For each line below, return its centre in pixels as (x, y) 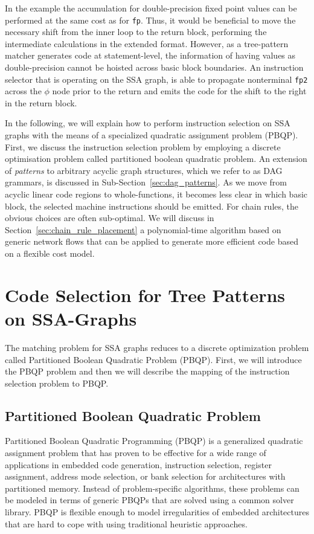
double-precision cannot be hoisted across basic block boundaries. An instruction (154, 67)
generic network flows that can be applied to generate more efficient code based (152, 241)
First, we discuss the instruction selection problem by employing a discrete (143, 146)
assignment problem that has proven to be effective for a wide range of (136, 453)
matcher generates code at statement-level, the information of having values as (150, 55)
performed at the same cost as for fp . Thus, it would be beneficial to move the (150, 20)
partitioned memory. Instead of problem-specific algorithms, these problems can (152, 488)
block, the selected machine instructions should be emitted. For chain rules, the (152, 206)
